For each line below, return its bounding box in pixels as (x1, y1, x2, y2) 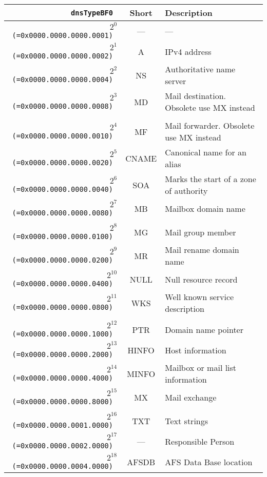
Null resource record (165, 273, 238, 285)
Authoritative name (165, 63, 236, 75)
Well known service (165, 291, 234, 303)
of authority (165, 185, 208, 196)
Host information (165, 344, 226, 356)
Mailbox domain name (165, 202, 245, 214)
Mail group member (165, 226, 236, 238)
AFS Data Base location (165, 455, 253, 468)
